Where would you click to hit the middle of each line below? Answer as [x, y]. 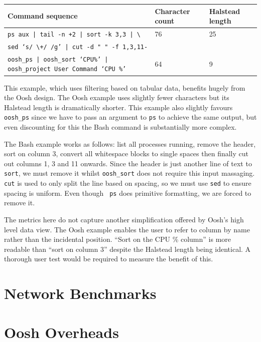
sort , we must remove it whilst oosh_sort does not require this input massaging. [129, 173]
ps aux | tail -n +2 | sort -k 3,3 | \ [74, 34]
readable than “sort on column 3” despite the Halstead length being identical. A [127, 249]
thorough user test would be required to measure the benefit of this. [109, 259]
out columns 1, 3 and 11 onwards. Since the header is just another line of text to [128, 163]
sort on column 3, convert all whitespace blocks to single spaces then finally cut [126, 153]
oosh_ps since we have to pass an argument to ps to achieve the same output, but [130, 117]
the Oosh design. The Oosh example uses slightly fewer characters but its [117, 97]
